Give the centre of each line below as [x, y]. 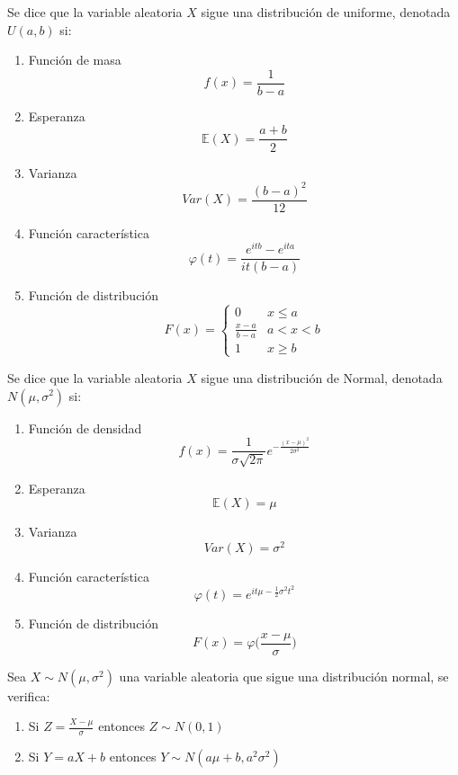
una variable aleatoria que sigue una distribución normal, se [284, 676]
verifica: [29, 695]
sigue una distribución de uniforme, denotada [326, 12]
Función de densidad [85, 428]
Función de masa [75, 60]
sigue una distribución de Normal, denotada [322, 377]
